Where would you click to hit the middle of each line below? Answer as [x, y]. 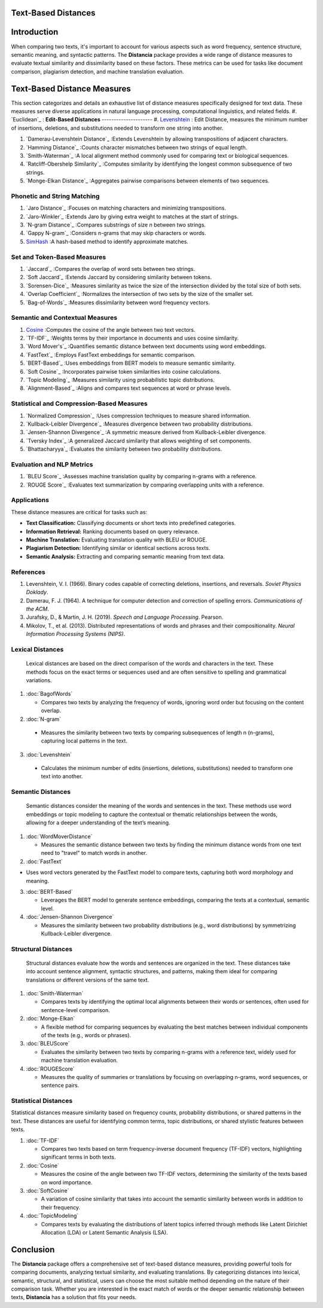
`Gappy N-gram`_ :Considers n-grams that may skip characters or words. [116, 233]
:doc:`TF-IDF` [42, 1140]
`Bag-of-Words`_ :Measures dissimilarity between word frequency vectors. [118, 302]
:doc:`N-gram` [44, 719]
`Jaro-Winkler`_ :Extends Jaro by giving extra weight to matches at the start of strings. [132, 216]
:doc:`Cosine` [42, 1165]
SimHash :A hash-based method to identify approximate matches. [107, 242]
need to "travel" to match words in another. [94, 853]
